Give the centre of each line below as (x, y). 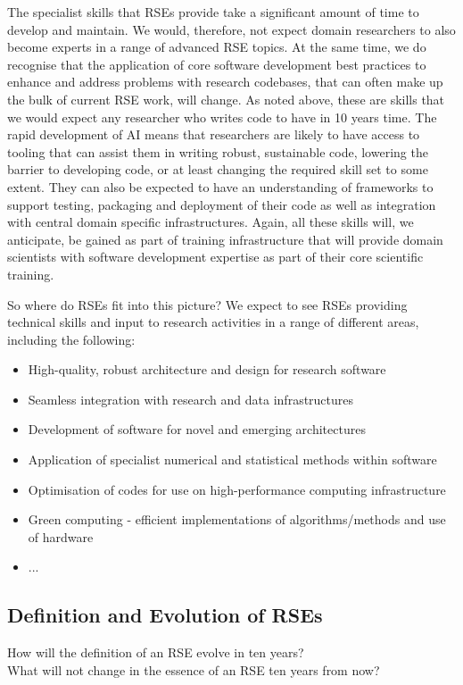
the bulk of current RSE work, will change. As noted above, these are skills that (226, 99)
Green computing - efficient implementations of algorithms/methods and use (237, 519)
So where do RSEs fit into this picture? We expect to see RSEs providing (207, 304)
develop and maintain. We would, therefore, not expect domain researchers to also (231, 29)
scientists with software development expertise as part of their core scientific (215, 257)
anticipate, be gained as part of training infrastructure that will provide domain (225, 239)
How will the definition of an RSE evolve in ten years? (156, 652)
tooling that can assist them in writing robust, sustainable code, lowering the (218, 151)
